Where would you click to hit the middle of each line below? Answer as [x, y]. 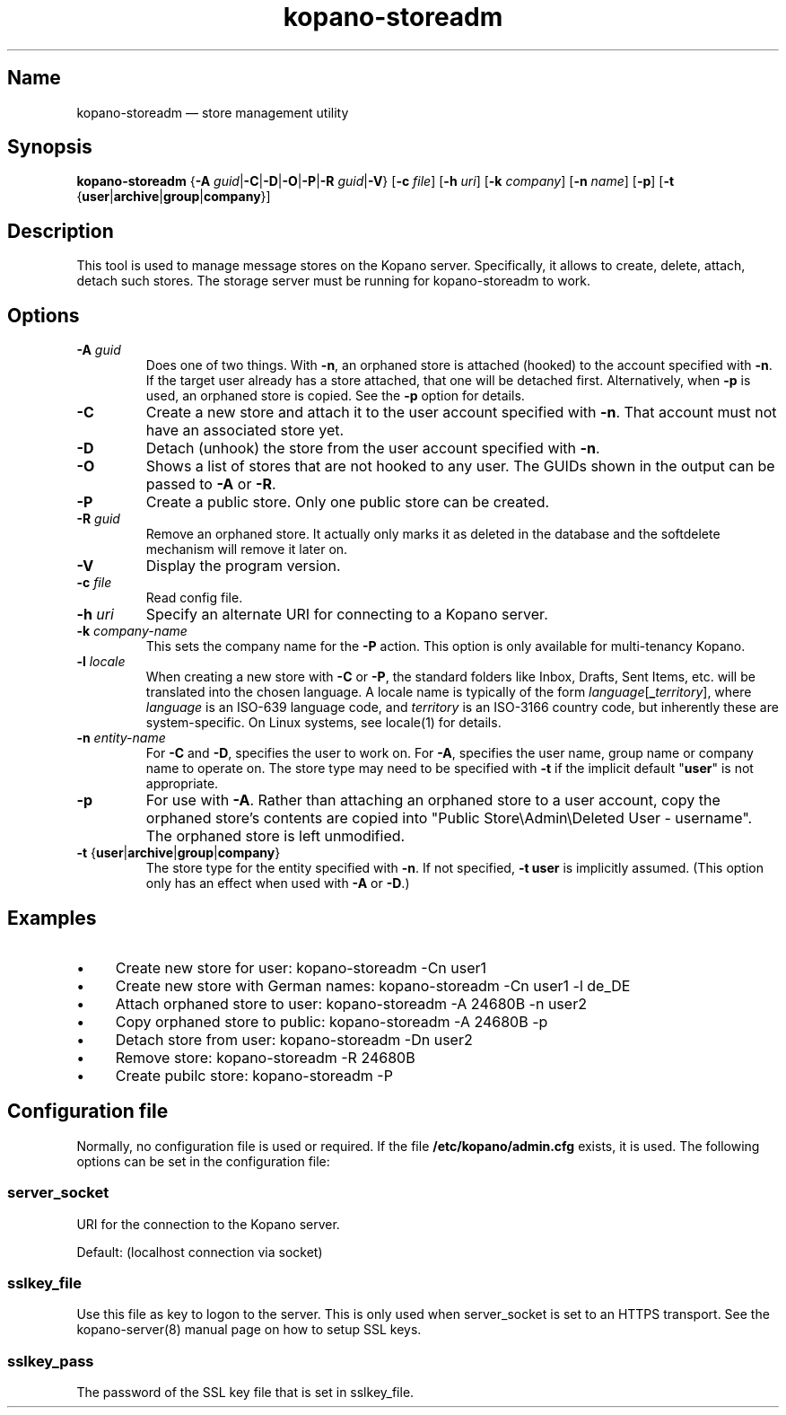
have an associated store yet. [245, 431]
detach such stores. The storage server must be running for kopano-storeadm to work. [333, 281]
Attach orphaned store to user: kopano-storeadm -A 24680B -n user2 [351, 1003]
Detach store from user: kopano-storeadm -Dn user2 [294, 1039]
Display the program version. [243, 566]
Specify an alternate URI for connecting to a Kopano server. [347, 615]
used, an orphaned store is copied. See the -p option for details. [335, 396]
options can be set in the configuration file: [203, 1161]
